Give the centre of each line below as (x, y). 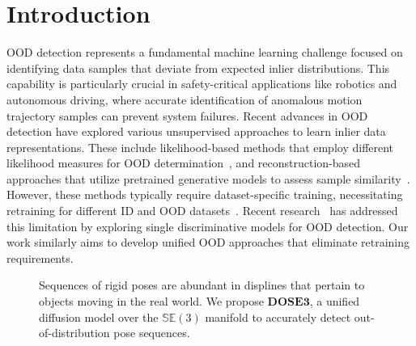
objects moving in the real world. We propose (151, 301)
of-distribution (74, 333)
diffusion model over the (99, 316)
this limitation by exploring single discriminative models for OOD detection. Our (208, 226)
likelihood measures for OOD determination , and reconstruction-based (184, 163)
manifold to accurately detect (278, 316)
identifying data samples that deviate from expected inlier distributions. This (198, 68)
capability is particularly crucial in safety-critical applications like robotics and (202, 84)
